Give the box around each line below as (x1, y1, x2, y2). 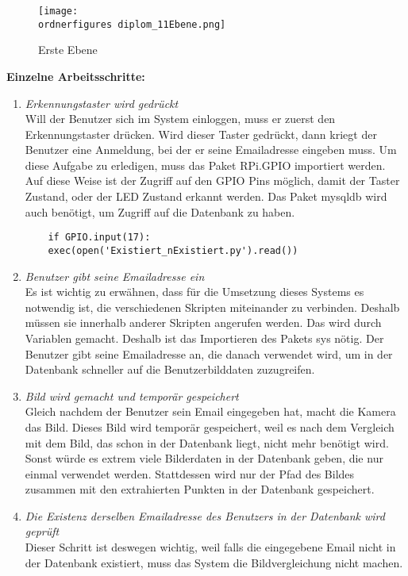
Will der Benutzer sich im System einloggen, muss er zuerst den (25, 110, 336, 127)
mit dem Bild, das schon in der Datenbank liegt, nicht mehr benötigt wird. (25, 434, 389, 451)
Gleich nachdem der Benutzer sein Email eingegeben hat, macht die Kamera (25, 403, 396, 420)
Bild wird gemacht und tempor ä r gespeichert (25, 387, 239, 404)
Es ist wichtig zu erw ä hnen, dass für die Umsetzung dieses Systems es (25, 283, 364, 300)
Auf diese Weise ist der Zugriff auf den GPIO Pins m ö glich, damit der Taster (25, 172, 400, 189)
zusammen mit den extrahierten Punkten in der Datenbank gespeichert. (25, 481, 375, 497)
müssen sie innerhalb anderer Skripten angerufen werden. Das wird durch (25, 314, 382, 331)
